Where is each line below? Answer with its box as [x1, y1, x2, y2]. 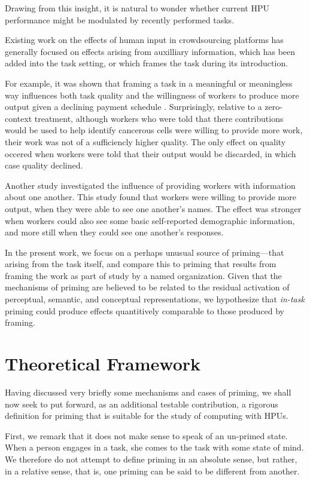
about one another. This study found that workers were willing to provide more [5, 191, 296, 203]
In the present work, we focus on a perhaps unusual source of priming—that [5, 246, 284, 258]
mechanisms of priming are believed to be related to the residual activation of [5, 281, 290, 293]
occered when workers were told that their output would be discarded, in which [5, 147, 296, 160]
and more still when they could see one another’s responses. [5, 226, 224, 238]
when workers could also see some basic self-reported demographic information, [5, 214, 295, 226]
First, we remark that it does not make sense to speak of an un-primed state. [5, 429, 288, 442]
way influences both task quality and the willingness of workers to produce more [5, 88, 299, 101]
